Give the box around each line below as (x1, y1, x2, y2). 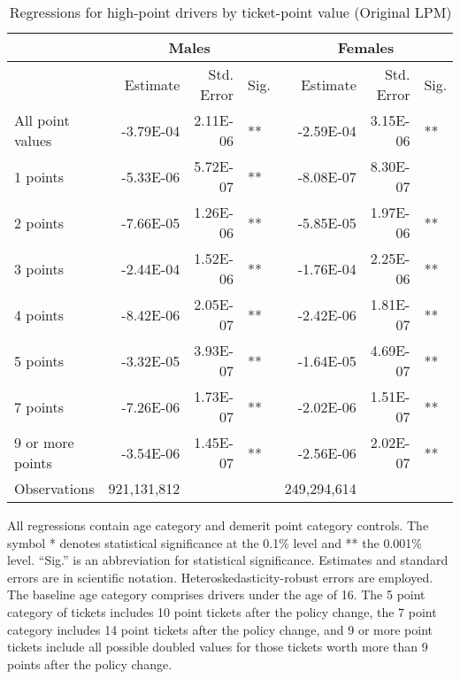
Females (337, 37, 395, 58)
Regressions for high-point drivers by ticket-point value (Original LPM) (9, 2, 452, 22)
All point (14, 110, 70, 130)
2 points (14, 212, 65, 233)
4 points (14, 304, 65, 325)
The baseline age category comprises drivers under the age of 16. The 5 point (7, 585, 425, 604)
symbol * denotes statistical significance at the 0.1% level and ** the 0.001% (7, 533, 422, 552)
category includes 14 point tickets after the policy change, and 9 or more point (7, 620, 433, 638)
